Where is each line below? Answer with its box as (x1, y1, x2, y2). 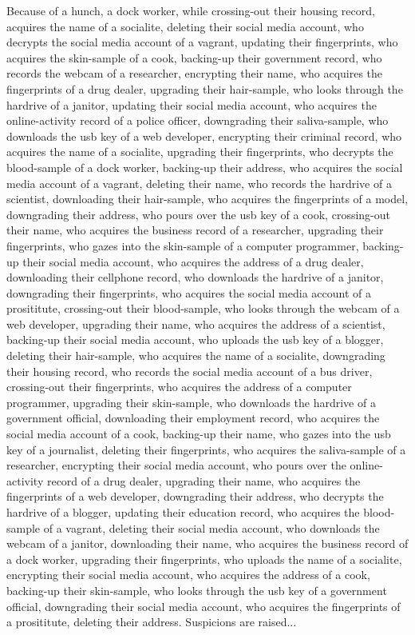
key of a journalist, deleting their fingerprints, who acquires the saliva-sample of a (6, 441, 406, 457)
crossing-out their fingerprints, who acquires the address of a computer (6, 378, 352, 395)
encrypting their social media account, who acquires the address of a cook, (6, 566, 370, 583)
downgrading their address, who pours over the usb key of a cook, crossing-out (6, 206, 390, 222)
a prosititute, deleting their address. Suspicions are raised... (6, 613, 297, 630)
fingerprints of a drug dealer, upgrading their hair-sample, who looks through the (6, 80, 403, 97)
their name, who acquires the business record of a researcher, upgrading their (6, 222, 384, 238)
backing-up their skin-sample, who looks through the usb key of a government (6, 581, 387, 598)
